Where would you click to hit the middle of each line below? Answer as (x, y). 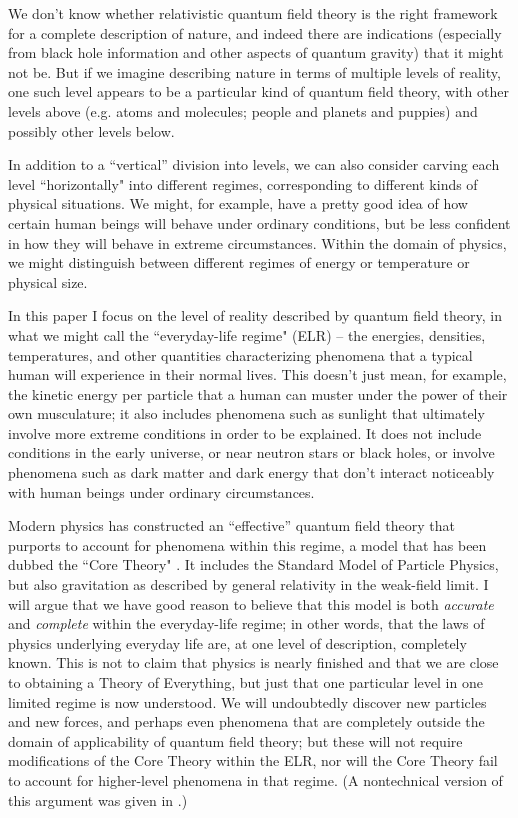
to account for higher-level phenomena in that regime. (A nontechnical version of (255, 779)
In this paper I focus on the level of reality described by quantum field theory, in (255, 315)
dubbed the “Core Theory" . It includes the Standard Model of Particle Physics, (253, 564)
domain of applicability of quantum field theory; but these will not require (235, 740)
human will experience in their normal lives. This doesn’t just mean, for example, (257, 374)
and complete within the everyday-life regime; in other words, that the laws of (246, 623)
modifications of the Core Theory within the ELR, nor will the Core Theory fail (253, 760)
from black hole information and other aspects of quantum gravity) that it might (256, 52)
